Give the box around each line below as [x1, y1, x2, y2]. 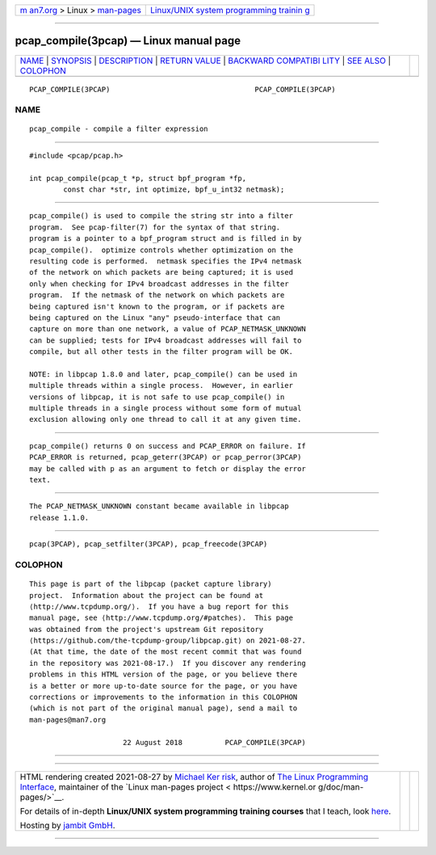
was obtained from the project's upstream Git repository [29, 625, 264, 634]
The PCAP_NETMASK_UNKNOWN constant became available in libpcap [29, 502, 290, 511]
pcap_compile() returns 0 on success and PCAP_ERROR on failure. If [29, 441, 306, 450]
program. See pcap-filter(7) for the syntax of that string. [29, 222, 281, 232]
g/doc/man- [317, 781, 364, 792]
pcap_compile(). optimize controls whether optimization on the [29, 245, 294, 255]
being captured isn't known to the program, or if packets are [29, 301, 285, 311]
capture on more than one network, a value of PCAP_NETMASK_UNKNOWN [29, 324, 306, 334]
